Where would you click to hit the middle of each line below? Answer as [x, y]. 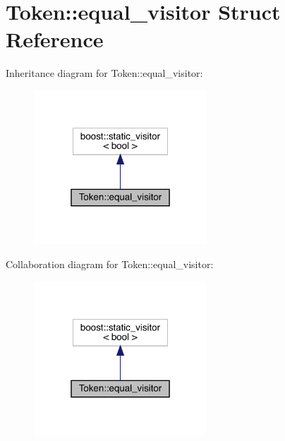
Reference [55, 39]
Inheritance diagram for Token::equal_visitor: [104, 73]
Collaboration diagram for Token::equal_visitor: [110, 264]
